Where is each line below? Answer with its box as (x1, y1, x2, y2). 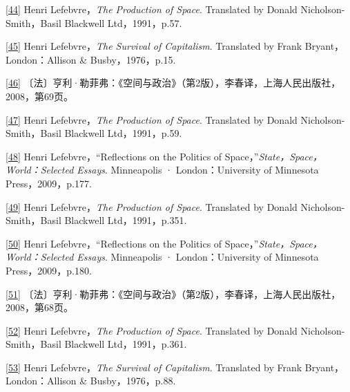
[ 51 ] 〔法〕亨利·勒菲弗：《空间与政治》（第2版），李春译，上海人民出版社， (6, 286, 341, 301)
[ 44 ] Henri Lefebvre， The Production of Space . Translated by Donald (6, 2, 298, 16)
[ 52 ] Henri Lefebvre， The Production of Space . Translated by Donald (6, 323, 298, 337)
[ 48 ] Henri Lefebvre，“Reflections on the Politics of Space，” (6, 149, 259, 163)
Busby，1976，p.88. (90, 373, 176, 388)
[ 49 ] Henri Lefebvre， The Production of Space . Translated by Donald (6, 199, 298, 214)
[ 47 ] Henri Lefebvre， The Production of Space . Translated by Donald (6, 112, 298, 127)
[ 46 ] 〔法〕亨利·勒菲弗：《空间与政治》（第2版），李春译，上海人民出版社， (6, 75, 341, 90)
